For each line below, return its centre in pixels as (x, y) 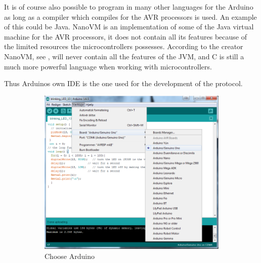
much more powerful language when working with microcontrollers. (108, 66)
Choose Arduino (70, 256)
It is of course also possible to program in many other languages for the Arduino (129, 7)
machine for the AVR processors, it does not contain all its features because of (125, 36)
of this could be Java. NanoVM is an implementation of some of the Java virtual (129, 27)
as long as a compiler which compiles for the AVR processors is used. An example (130, 16)
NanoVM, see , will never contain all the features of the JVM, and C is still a (124, 56)
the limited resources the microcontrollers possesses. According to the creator (124, 46)
